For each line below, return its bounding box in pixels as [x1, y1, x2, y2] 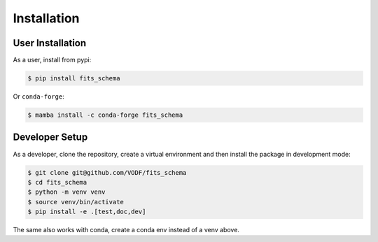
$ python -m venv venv [27, 188, 106, 196]
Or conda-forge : [13, 92, 64, 101]
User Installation [13, 37, 87, 49]
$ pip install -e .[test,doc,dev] [27, 208, 146, 216]
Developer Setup [13, 131, 88, 143]
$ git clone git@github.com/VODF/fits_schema [27, 169, 187, 176]
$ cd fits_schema [27, 178, 87, 186]
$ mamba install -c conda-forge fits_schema [27, 111, 183, 119]
